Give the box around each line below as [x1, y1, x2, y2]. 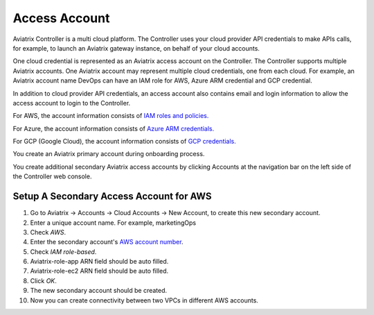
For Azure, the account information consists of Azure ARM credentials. [12, 124, 215, 133]
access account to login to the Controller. [12, 99, 131, 107]
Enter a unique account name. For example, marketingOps [30, 219, 197, 227]
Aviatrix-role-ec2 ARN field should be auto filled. [30, 267, 169, 275]
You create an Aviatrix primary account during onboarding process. [12, 150, 205, 158]
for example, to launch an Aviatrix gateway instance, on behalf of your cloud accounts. [12, 44, 260, 52]
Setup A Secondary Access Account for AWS [12, 191, 212, 203]
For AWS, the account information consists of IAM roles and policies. [12, 112, 209, 120]
